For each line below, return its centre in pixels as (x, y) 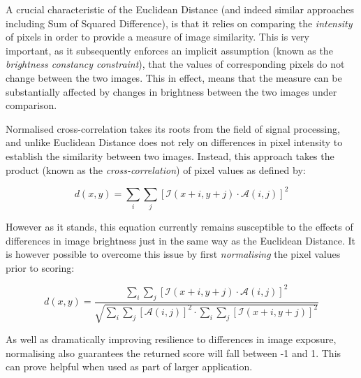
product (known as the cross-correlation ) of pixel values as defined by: (156, 169)
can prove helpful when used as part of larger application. (129, 366)
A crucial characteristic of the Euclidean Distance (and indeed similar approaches (180, 9)
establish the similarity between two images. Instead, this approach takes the (170, 155)
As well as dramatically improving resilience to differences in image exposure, (171, 339)
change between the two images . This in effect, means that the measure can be (174, 77)
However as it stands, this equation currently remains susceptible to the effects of (179, 226)
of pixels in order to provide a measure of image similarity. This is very (157, 37)
